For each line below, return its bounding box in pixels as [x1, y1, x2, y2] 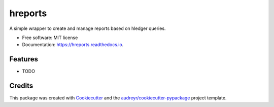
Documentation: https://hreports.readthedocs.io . [22, 42, 124, 48]
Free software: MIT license [22, 34, 78, 41]
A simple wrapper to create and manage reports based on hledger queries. [9, 25, 166, 31]
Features [9, 55, 38, 63]
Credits [9, 82, 33, 90]
